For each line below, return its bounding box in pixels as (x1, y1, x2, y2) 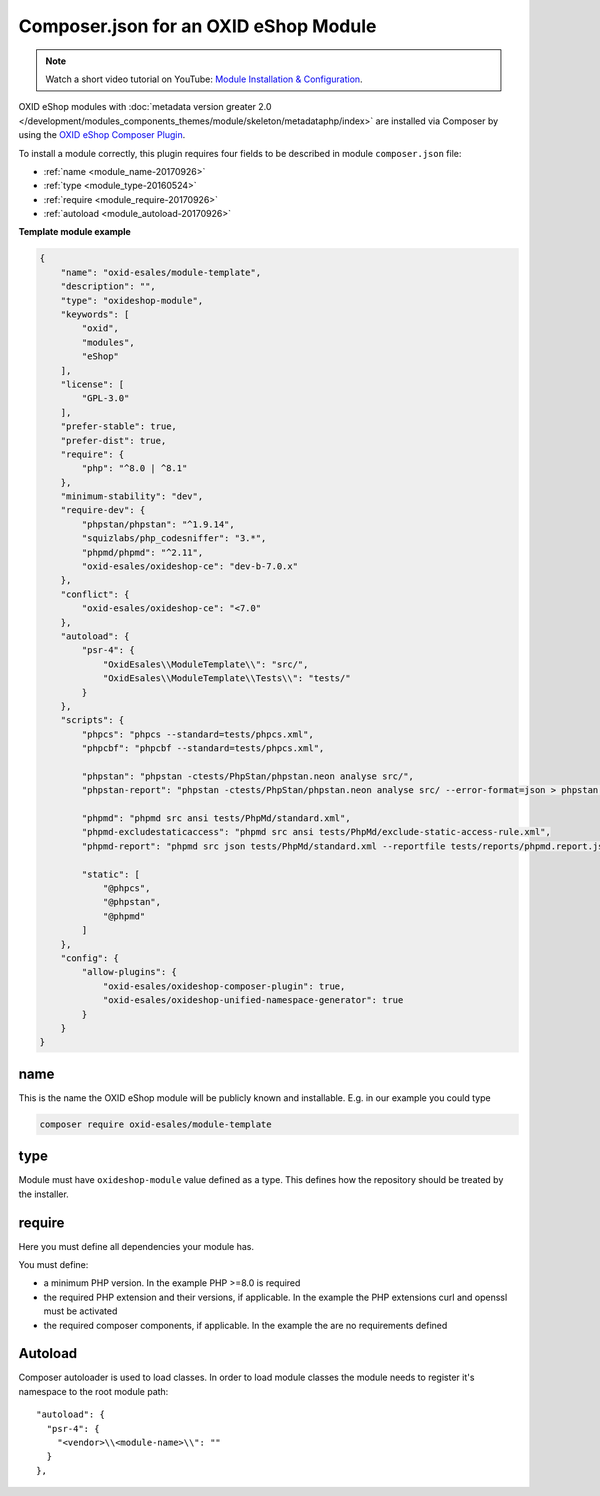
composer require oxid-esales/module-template (39, 1118, 272, 1130)
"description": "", (60, 281, 157, 292)
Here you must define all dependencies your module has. (18, 1240, 255, 1252)
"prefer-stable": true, (60, 421, 177, 432)
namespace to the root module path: (18, 1385, 169, 1397)
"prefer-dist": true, (60, 435, 167, 446)
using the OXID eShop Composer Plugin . (18, 129, 186, 141)
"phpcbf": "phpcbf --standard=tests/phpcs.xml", (81, 743, 325, 754)
